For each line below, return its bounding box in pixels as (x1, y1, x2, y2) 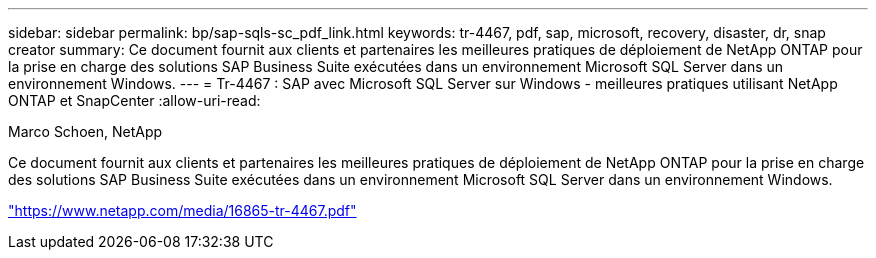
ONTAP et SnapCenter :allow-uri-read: (8, 92, 261, 109)
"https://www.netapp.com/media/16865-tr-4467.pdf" (8, 202, 357, 219)
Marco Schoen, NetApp (8, 123, 163, 140)
